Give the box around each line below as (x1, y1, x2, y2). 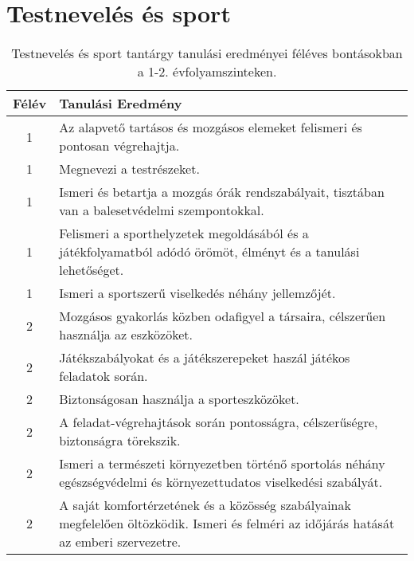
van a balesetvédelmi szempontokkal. (59, 201, 264, 220)
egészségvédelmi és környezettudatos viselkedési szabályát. (59, 473, 383, 492)
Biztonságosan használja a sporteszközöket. (59, 390, 299, 409)
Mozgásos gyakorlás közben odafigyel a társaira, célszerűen (59, 307, 386, 326)
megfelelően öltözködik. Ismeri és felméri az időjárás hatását (59, 514, 395, 533)
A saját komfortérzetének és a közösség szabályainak (59, 496, 351, 515)
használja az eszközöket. (59, 325, 193, 344)
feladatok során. (59, 367, 148, 386)
